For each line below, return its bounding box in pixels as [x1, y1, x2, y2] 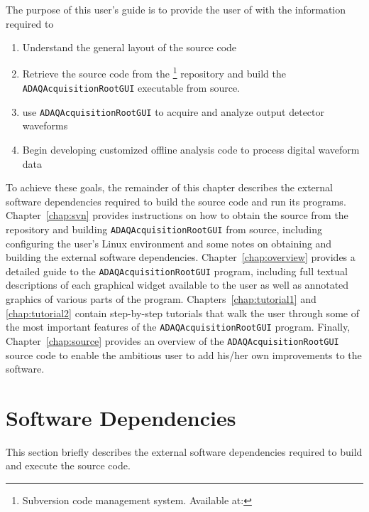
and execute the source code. [6, 458, 131, 473]
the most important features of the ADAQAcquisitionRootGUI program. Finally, [6, 319, 351, 334]
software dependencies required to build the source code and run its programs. [6, 193, 346, 208]
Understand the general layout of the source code [22, 40, 237, 55]
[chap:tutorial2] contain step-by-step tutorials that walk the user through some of [6, 305, 359, 320]
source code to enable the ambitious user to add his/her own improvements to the [6, 347, 362, 362]
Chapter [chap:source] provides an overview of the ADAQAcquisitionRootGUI [6, 333, 339, 348]
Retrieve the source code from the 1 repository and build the [22, 64, 286, 81]
